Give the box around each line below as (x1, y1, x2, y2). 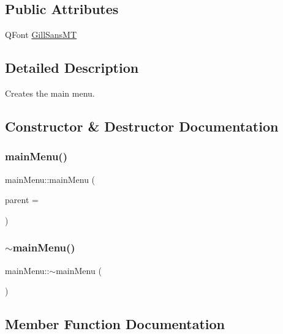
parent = (5, 193, 39, 206)
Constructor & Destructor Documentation (5, 116, 279, 135)
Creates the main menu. (5, 87, 95, 99)
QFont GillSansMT (5, 28, 77, 41)
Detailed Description (5, 58, 139, 77)
